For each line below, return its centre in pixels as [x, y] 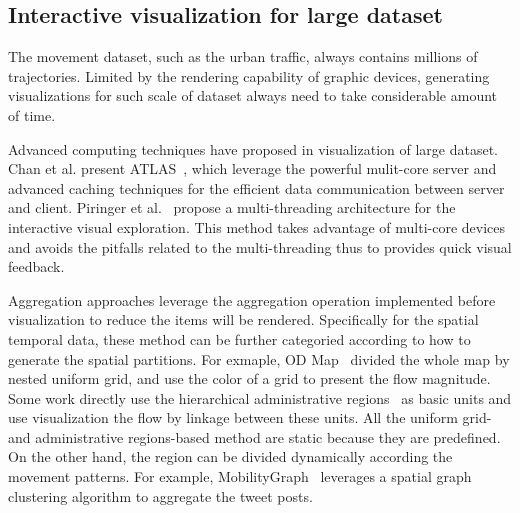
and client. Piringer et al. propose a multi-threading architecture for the [232, 207]
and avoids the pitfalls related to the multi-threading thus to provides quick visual [260, 246]
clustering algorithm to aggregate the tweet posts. [160, 495]
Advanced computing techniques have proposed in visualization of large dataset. [253, 148]
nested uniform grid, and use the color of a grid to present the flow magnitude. [249, 378]
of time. [32, 114]
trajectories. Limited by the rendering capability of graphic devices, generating [249, 75]
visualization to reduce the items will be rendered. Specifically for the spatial [243, 319]
